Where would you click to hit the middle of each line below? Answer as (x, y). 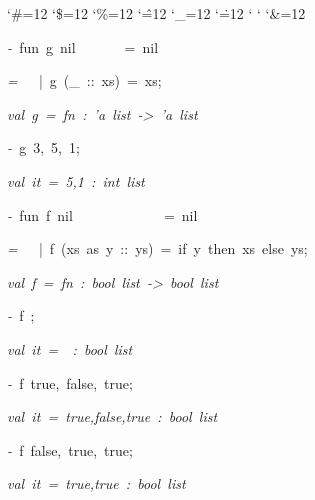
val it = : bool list (70, 348)
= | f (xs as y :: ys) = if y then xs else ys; (157, 248)
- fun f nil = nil (102, 214)
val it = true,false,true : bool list (112, 416)
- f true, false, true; (70, 382)
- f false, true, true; (70, 449)
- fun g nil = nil (83, 46)
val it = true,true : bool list (96, 483)
